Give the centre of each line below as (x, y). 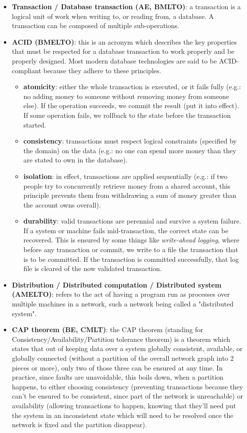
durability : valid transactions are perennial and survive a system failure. (132, 221)
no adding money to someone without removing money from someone (126, 96)
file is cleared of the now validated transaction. (93, 268)
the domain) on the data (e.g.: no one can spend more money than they (130, 150)
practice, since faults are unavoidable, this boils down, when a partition (118, 377)
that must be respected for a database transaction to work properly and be (123, 51)
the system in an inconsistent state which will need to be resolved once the (123, 415)
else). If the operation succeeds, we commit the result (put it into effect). (131, 105)
